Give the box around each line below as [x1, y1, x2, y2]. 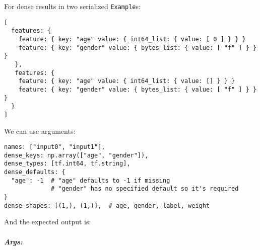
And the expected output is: [4, 216, 91, 227]
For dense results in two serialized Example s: [4, 1, 141, 11]
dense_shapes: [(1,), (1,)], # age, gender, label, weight [4, 202, 210, 209]
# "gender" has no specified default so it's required [51, 185, 239, 193]
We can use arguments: [4, 125, 76, 136]
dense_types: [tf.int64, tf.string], [4, 160, 131, 168]
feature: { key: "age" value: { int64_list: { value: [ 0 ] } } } [18, 35, 246, 43]
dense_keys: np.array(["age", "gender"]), [4, 151, 149, 159]
